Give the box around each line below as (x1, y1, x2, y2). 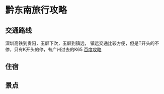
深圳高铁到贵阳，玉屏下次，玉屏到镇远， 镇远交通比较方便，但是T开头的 (5, 40, 155, 46)
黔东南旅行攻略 (5, 4, 67, 16)
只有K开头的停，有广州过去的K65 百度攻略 (14, 46, 102, 52)
